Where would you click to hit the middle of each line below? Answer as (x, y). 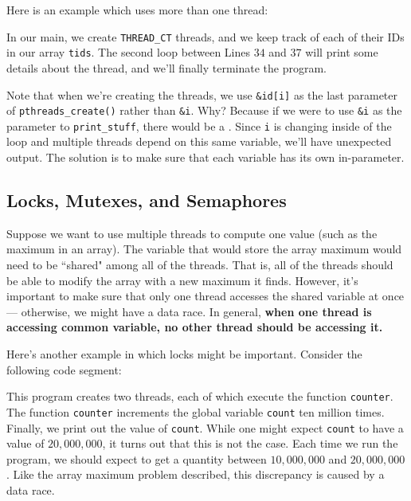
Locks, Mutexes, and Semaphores (147, 200)
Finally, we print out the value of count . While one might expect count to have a (205, 427)
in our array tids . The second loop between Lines (128, 52)
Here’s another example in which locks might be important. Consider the (184, 354)
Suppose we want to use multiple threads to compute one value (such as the (192, 233)
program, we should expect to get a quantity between (137, 458)
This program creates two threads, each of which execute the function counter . (200, 396)
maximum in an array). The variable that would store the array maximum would (204, 249)
